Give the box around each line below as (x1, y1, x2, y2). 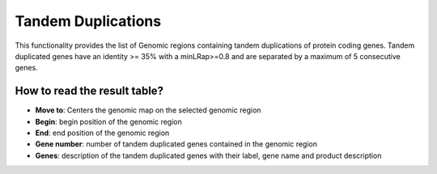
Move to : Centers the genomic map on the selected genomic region (35, 105, 261, 115)
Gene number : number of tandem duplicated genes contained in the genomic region (35, 139, 317, 149)
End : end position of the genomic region (35, 128, 170, 138)
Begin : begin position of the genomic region (35, 117, 182, 126)
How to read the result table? (15, 84, 164, 98)
